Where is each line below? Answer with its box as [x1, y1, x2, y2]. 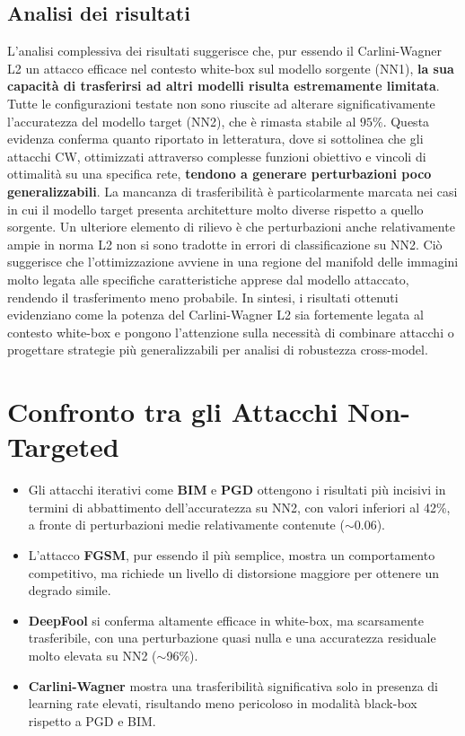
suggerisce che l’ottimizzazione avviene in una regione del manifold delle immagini [7, 252, 459, 271]
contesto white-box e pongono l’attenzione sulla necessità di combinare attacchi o [7, 322, 454, 341]
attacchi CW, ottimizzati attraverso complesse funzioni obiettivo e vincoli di [7, 146, 426, 165]
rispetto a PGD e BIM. [28, 711, 156, 730]
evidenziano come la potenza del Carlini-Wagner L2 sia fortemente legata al [7, 305, 424, 324]
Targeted [7, 428, 119, 465]
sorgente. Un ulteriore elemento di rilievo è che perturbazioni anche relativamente [7, 217, 455, 236]
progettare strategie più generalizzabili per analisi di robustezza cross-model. [7, 340, 428, 359]
